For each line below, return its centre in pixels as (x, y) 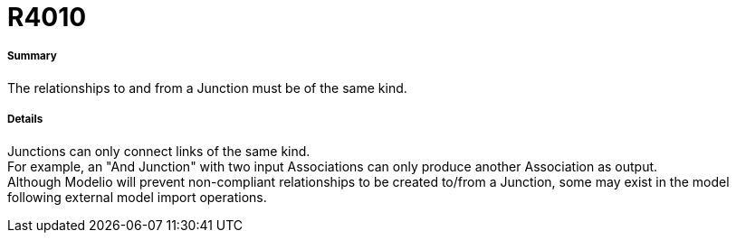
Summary (32, 56)
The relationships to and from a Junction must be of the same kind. (207, 88)
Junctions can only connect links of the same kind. (159, 151)
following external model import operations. (137, 197)
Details (25, 120)
